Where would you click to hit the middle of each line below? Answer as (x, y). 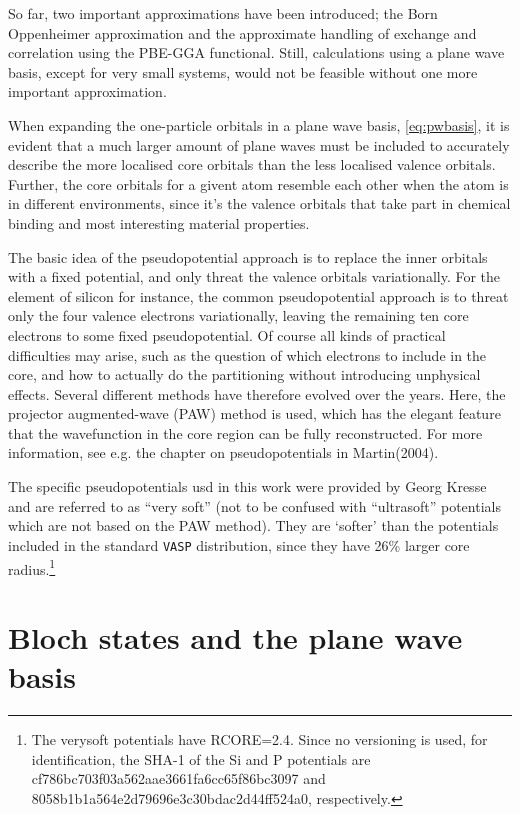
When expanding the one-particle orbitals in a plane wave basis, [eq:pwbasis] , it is (259, 124)
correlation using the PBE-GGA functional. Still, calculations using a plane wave (256, 52)
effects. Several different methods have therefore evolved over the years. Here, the (257, 393)
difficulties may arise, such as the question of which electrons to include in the (247, 354)
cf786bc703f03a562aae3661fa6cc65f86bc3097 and (178, 778)
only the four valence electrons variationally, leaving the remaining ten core (238, 315)
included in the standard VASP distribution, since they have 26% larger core (239, 544)
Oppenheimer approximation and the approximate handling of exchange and (242, 32)
